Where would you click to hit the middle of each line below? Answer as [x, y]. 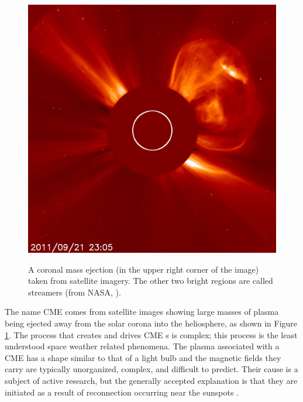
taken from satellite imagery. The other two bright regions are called [151, 281]
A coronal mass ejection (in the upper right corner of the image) [144, 269]
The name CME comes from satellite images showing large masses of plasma [142, 312]
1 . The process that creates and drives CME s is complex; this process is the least [151, 334]
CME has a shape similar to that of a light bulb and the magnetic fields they [143, 357]
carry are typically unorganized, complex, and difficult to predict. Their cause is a [151, 369]
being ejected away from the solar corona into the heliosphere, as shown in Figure [151, 323]
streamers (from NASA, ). [75, 292]
